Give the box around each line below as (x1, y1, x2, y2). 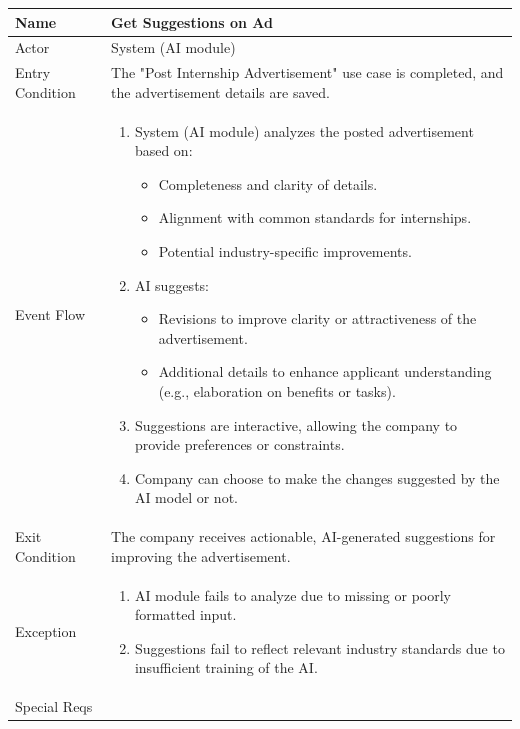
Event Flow (15, 303, 85, 324)
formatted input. (134, 604, 237, 625)
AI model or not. (134, 487, 238, 508)
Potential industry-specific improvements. (158, 241, 412, 261)
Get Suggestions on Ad (111, 11, 273, 32)
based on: (134, 140, 193, 161)
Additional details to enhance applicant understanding (158, 361, 492, 382)
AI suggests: (134, 274, 209, 295)
